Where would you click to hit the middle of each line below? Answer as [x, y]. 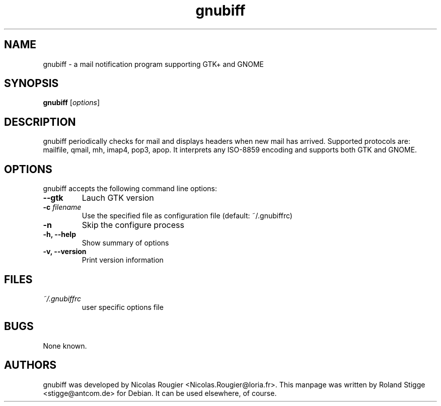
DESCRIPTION [40, 122]
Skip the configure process [133, 225]
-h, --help [59, 234]
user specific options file [123, 307]
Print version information [123, 260]
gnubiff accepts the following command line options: [130, 189]
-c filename [62, 207]
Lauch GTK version [118, 198]
